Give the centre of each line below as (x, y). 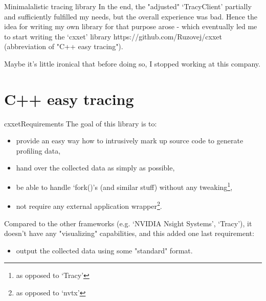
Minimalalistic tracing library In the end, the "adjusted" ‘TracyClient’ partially (128, 6)
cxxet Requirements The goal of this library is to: (81, 123)
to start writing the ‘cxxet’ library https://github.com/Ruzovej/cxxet (113, 36)
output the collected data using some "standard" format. (104, 250)
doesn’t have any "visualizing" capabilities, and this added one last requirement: (129, 233)
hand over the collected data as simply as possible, (95, 168)
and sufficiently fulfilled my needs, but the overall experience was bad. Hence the (131, 16)
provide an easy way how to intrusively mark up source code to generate (130, 141)
